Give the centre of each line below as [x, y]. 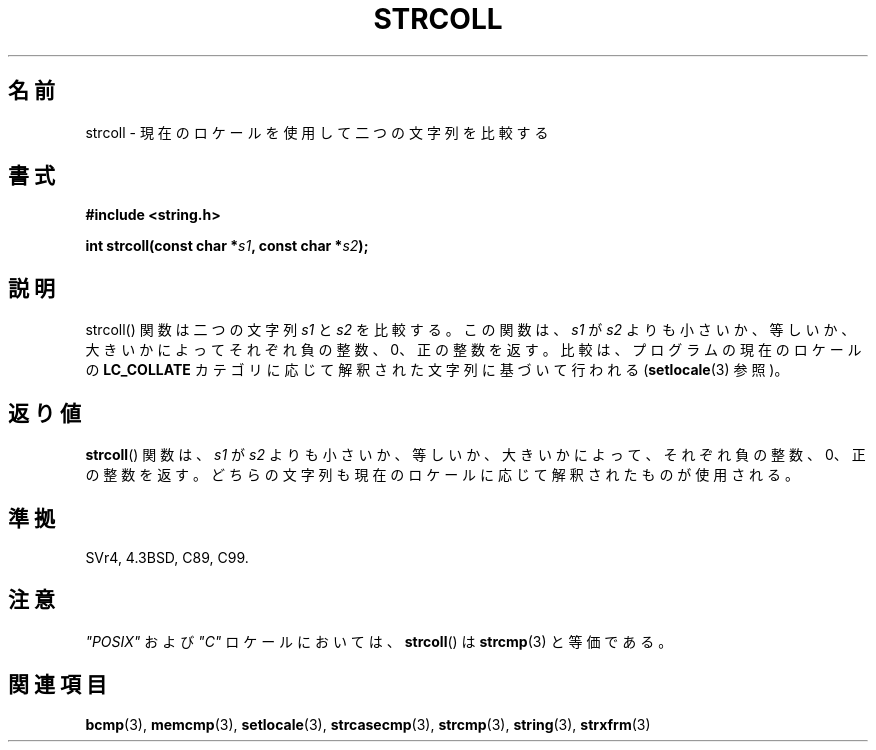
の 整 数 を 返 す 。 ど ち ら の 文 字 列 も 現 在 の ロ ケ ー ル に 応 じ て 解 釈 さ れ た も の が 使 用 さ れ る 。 [442, 475]
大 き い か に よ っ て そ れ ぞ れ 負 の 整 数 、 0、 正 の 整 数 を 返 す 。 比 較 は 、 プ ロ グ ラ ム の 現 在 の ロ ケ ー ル [473, 350]
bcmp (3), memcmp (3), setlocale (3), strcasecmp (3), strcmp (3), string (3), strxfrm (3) [368, 724]
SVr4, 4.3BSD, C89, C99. [167, 557]
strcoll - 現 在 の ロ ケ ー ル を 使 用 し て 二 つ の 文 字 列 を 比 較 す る [317, 132]
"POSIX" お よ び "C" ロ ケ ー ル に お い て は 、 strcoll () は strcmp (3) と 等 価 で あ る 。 [379, 641]
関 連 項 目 [57, 685]
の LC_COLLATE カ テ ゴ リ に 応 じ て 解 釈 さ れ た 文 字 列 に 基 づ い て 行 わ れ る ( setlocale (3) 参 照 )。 [437, 370]
